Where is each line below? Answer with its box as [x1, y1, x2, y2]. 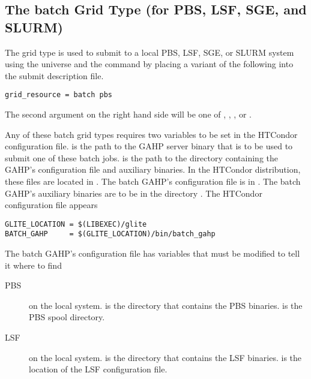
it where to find [5, 258, 62, 271]
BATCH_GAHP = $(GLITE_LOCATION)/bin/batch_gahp [5, 230, 216, 239]
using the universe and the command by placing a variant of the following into [5, 58, 294, 70]
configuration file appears [5, 198, 98, 211]
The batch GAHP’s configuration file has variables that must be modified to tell [5, 247, 300, 260]
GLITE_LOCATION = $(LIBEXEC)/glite [5, 219, 147, 228]
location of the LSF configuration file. [29, 363, 168, 375]
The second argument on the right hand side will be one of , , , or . [5, 108, 252, 121]
